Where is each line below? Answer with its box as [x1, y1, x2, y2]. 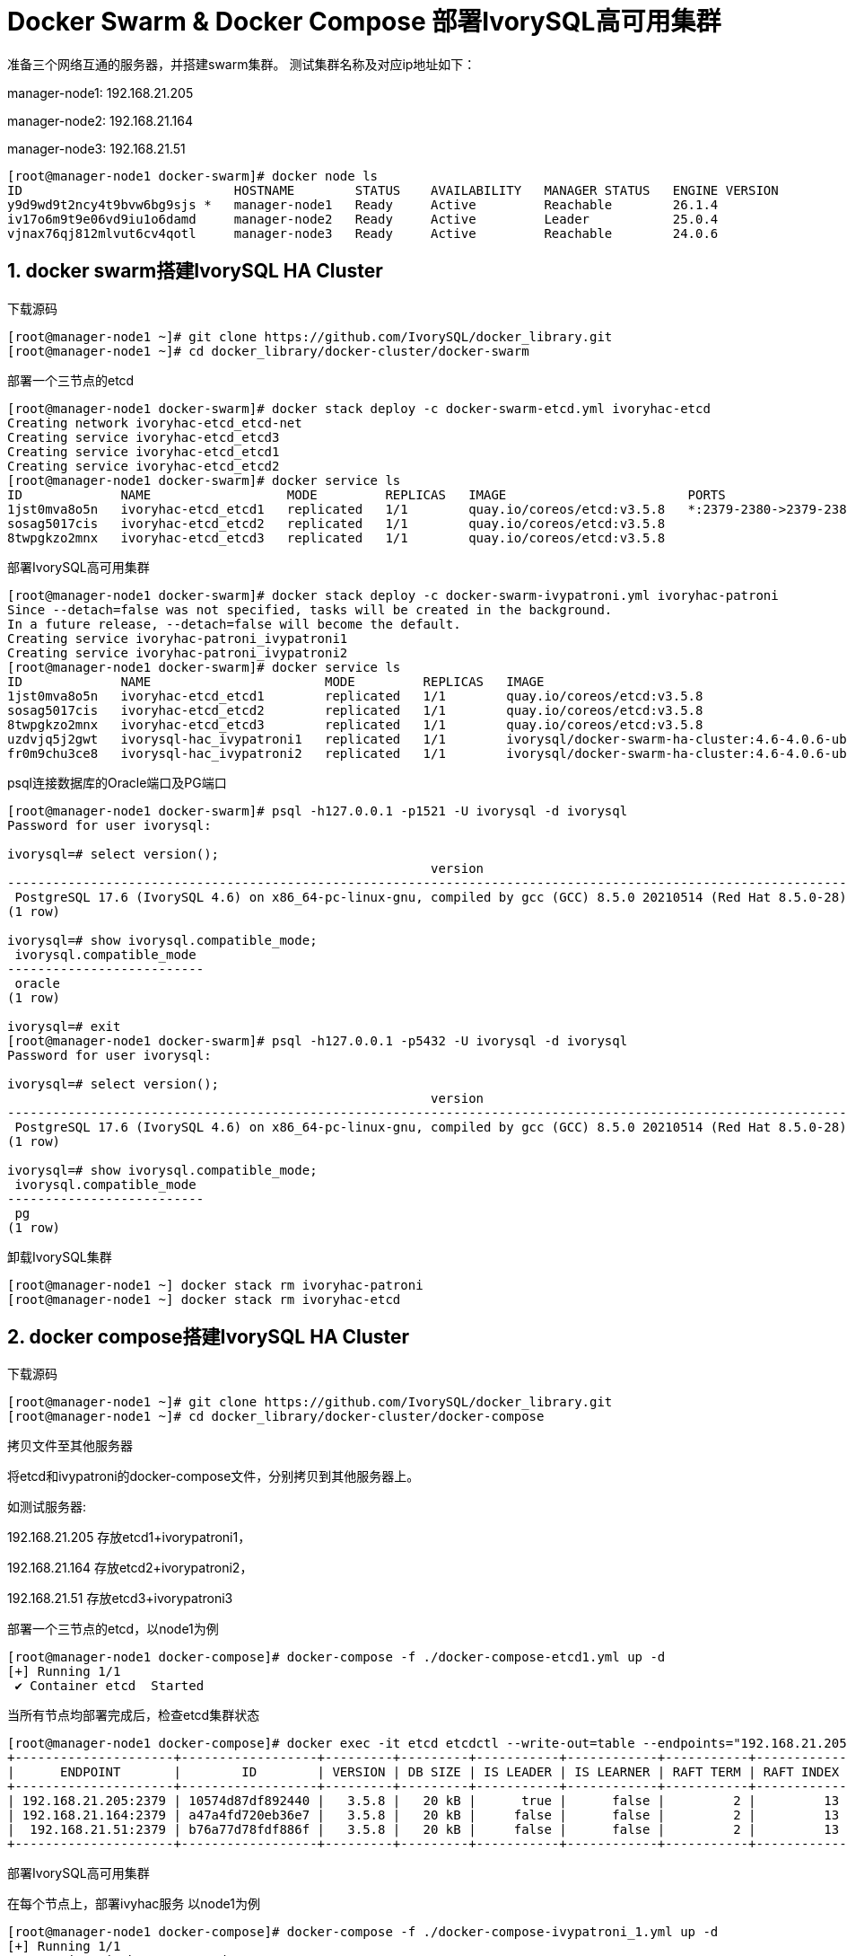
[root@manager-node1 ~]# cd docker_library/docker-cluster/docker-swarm [7, 343, 529, 358]
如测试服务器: [7, 1499, 87, 1515]
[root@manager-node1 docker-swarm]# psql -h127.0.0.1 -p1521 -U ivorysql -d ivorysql [7, 803, 628, 818]
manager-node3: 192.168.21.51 [7, 140, 186, 156]
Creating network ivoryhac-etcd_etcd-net [7, 415, 302, 430]
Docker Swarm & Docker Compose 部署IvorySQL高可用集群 [7, 6, 721, 37]
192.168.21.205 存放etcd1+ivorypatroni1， [7, 1529, 251, 1546]
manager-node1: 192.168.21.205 [7, 84, 194, 101]
